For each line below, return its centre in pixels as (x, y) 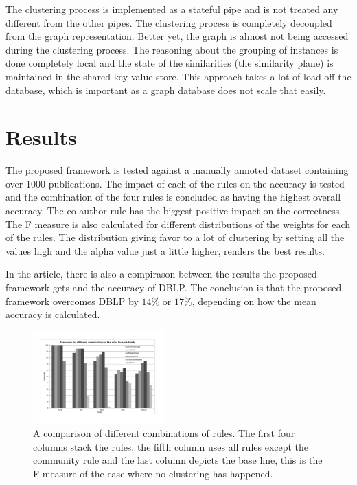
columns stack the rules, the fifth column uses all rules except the (171, 446)
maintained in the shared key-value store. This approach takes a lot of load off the (178, 76)
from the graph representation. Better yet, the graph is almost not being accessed (177, 36)
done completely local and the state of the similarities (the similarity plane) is (170, 63)
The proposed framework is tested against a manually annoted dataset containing (177, 170)
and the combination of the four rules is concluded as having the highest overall (173, 197)
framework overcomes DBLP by (72, 301)
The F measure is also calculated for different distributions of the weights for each (178, 224)
